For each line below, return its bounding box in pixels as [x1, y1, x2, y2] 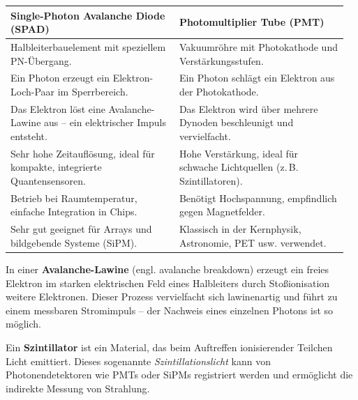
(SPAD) [10, 22, 50, 36]
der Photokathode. [179, 84, 259, 98]
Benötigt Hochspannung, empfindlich [179, 190, 337, 205]
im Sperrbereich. [57, 84, 128, 98]
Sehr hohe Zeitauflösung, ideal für [10, 146, 155, 160]
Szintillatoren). [179, 174, 243, 188]
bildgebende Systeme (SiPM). [10, 235, 137, 249]
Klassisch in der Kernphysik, [179, 222, 301, 236]
